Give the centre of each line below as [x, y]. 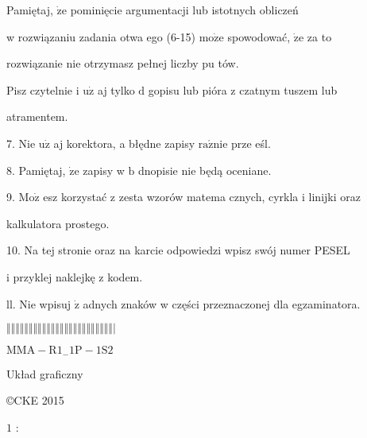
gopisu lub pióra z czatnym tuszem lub [243, 89]
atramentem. [37, 116]
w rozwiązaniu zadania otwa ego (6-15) [101, 36]
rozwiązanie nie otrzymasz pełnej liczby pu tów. [123, 63]
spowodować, [259, 36]
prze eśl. [251, 143]
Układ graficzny [45, 373]
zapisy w [104, 170]
